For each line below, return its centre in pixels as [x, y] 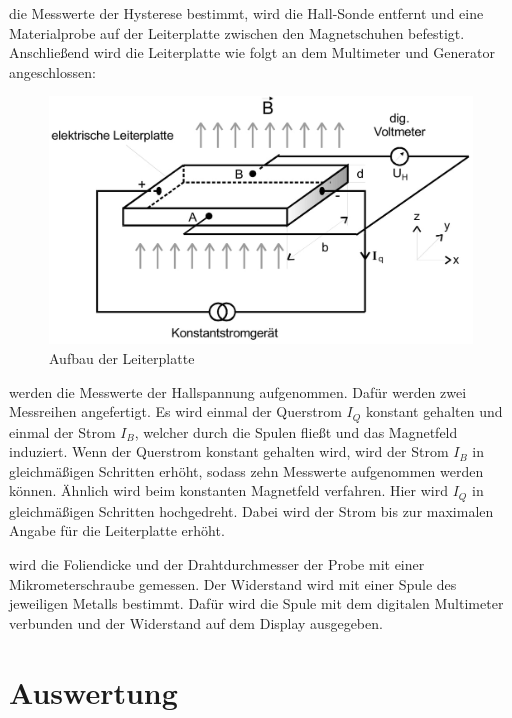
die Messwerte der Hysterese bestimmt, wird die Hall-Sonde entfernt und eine [246, 13]
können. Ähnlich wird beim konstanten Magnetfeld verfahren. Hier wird [228, 490]
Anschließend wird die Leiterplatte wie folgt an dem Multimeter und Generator [252, 52]
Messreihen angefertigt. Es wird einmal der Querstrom [175, 411]
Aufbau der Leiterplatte [122, 357]
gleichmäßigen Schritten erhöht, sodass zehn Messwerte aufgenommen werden [246, 470]
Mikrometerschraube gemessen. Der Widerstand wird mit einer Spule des [233, 583]
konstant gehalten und [434, 411]
